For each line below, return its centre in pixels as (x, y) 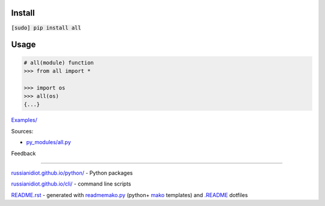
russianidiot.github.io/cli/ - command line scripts (71, 184)
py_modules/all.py (49, 142)
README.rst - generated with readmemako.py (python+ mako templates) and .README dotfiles (129, 195)
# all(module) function (59, 62)
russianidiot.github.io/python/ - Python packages (72, 173)
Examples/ (24, 120)
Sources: (22, 131)
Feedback (23, 153)
